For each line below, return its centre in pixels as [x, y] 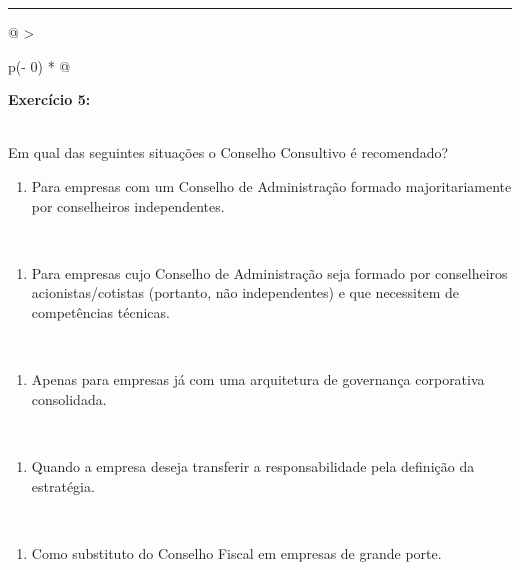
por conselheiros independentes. [128, 205]
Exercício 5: [49, 99]
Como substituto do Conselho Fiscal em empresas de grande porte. [236, 552]
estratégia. [63, 485]
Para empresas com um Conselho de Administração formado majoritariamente [271, 185]
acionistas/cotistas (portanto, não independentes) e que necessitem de [245, 292]
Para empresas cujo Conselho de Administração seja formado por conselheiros [269, 272]
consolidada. [69, 398]
